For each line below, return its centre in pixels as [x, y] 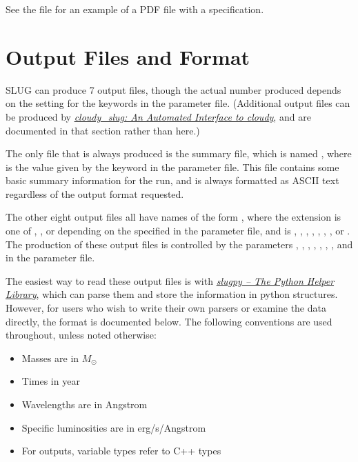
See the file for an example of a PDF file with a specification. [135, 9]
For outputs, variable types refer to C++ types [121, 451]
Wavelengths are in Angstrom [84, 404]
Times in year [51, 381]
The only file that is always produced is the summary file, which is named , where [179, 153]
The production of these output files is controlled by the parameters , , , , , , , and [179, 244]
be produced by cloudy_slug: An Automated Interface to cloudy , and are [158, 116]
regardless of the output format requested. [95, 193]
